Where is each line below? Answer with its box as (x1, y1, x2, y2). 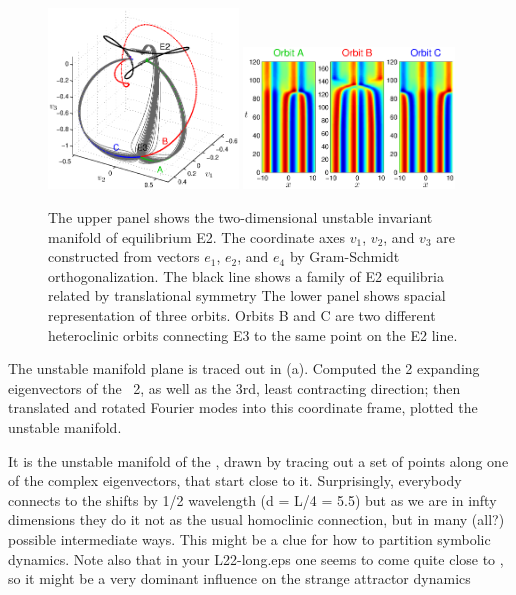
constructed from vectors (48, 246, 200, 267)
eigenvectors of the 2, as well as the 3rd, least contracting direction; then (8, 377, 461, 398)
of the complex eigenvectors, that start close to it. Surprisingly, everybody (8, 470, 462, 491)
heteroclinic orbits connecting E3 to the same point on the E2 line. (48, 324, 458, 345)
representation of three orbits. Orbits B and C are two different (48, 305, 436, 326)
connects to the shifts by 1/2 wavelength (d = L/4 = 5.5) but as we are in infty (8, 489, 497, 510)
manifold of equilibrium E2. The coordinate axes (48, 226, 346, 247)
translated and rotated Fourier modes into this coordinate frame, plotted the (8, 397, 478, 418)
